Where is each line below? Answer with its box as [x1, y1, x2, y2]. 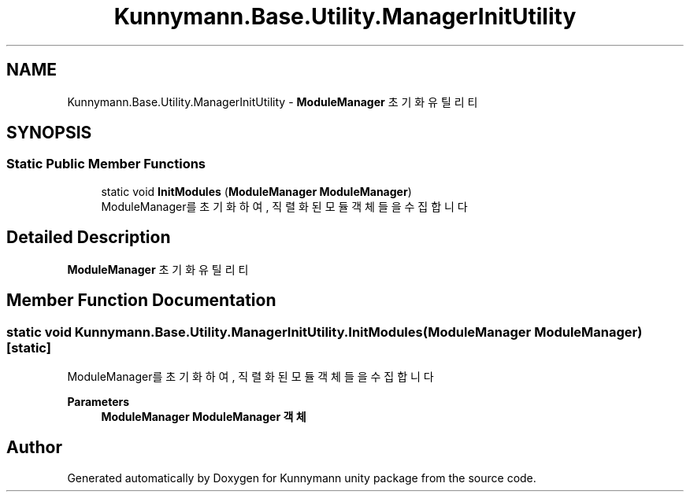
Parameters [67, 394, 130, 408]
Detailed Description [6, 227, 171, 248]
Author [6, 437, 62, 458]
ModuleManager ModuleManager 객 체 [101, 409, 306, 423]
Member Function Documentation [6, 290, 276, 311]
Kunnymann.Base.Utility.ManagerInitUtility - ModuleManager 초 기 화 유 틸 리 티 [67, 94, 478, 109]
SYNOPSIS [6, 123, 92, 143]
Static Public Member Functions [6, 156, 206, 172]
